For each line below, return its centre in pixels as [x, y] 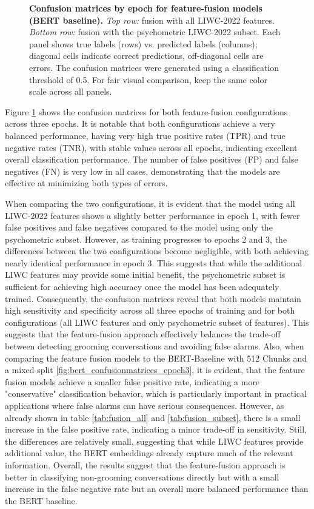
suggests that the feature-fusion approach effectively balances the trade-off [143, 334]
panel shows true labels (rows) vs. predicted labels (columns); [143, 43]
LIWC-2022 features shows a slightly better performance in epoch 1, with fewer [152, 215]
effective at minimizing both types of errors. [86, 183]
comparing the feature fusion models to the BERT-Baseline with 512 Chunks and [156, 358]
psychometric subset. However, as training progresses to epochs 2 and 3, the [146, 239]
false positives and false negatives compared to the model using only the [139, 227]
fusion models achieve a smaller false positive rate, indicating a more [132, 381]
